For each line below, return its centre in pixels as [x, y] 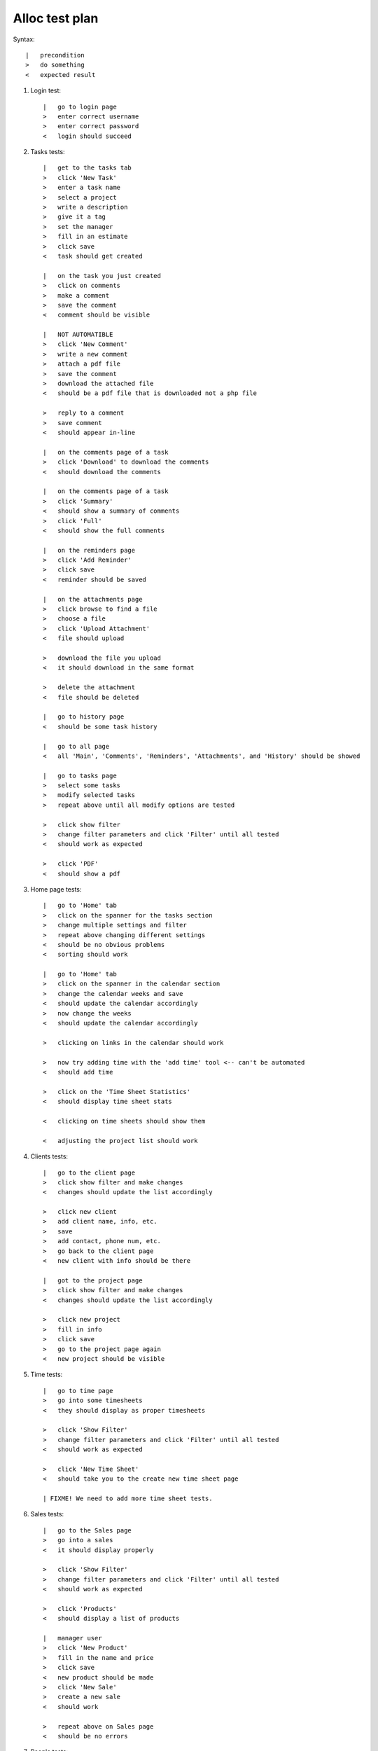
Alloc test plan [56, 18]
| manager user [72, 1638]
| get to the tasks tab [87, 168]
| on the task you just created [102, 276]
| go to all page [76, 746]
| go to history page [84, 717]
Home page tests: [56, 889]
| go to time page [78, 1391]
